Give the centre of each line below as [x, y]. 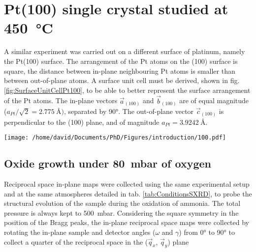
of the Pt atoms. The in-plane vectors [61, 100]
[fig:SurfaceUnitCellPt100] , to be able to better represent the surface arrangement [127, 90]
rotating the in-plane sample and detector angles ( [80, 232]
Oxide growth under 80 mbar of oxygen [108, 163]
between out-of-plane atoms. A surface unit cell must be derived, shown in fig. [122, 80]
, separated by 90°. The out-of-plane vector [129, 111]
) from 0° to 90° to [207, 232]
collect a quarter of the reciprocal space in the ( [76, 241]
